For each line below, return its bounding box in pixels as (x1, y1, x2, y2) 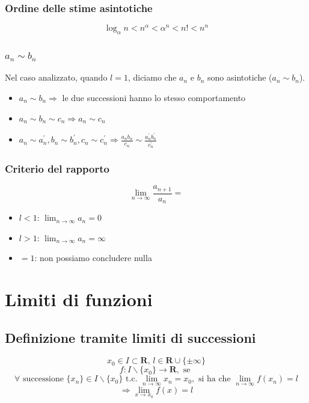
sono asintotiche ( (207, 71, 272, 84)
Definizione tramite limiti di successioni (5, 328, 256, 346)
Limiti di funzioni (5, 287, 153, 312)
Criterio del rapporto (5, 161, 109, 176)
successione (23, 375, 64, 384)
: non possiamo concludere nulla (34, 251, 152, 264)
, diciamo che (127, 71, 177, 84)
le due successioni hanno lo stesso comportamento (62, 91, 246, 103)
